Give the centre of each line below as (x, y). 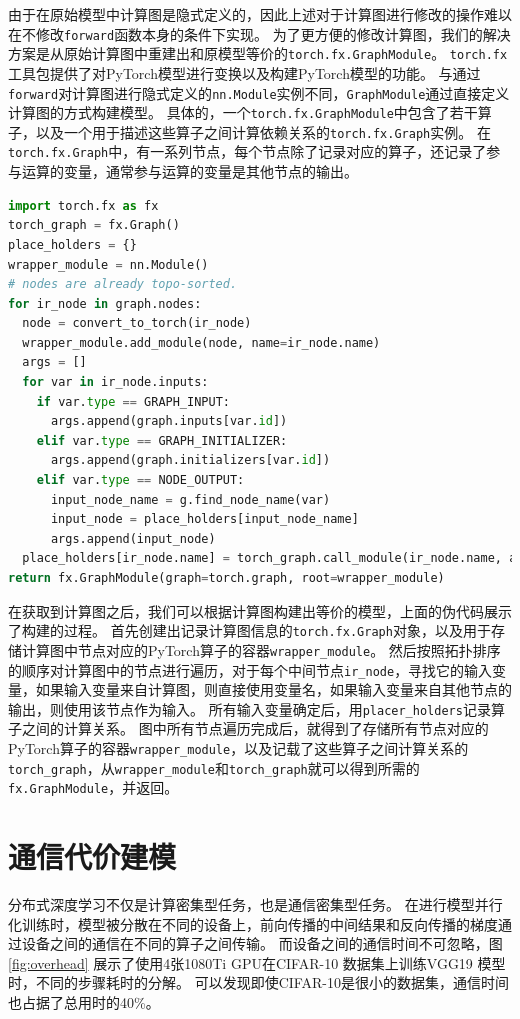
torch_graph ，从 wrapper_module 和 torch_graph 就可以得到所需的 (214, 767)
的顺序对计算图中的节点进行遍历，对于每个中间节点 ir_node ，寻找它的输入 (250, 669)
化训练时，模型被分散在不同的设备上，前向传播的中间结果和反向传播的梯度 (253, 923)
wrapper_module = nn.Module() (108, 264)
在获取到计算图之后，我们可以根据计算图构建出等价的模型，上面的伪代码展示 (260, 610)
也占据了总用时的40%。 (84, 1002)
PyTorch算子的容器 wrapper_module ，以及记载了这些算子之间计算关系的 (238, 748)
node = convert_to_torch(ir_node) (137, 323)
